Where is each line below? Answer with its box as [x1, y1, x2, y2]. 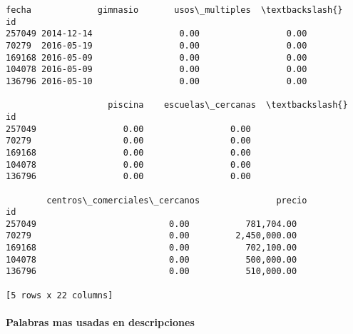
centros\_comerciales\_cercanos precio [46, 195, 307, 206]
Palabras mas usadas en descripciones [6, 315, 195, 329]
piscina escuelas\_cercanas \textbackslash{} [108, 100, 348, 111]
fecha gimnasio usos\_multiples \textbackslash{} [6, 5, 343, 15]
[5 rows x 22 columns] [6, 290, 113, 300]
